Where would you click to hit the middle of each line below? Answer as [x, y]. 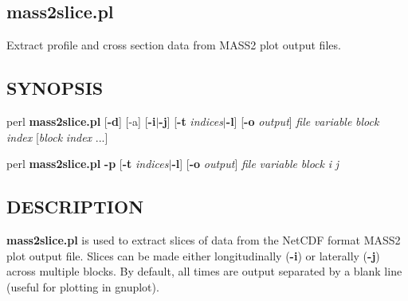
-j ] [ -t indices [191, 121]
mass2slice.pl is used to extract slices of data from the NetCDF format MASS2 [204, 239]
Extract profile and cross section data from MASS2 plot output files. [174, 45]
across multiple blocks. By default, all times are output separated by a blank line [204, 271]
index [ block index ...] [57, 137]
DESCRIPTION [75, 207]
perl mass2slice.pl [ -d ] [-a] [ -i [81, 121]
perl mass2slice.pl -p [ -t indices [88, 164]
